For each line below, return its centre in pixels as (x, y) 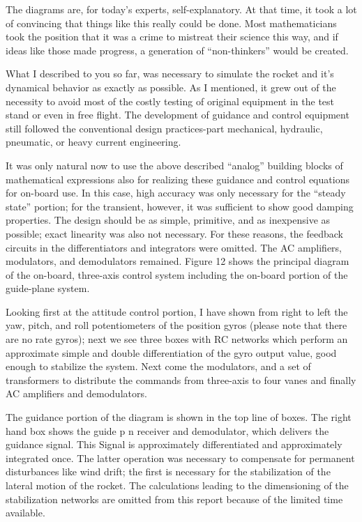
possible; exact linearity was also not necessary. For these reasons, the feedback (174, 233)
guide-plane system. (48, 288)
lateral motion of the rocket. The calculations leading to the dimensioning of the (177, 485)
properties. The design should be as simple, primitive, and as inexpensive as (168, 220)
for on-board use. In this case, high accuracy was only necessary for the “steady (176, 193)
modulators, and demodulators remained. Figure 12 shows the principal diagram (178, 261)
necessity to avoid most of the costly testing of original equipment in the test (170, 101)
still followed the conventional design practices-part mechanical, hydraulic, (164, 128)
